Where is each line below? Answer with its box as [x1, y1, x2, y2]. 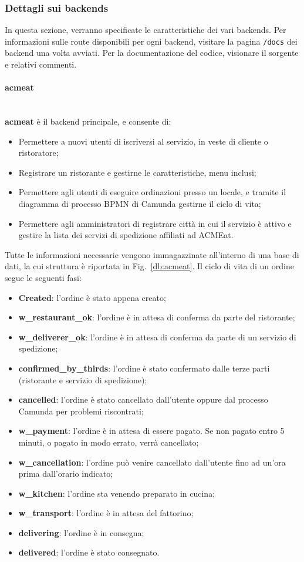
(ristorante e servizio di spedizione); [18, 373, 147, 386]
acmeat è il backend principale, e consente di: [5, 115, 171, 128]
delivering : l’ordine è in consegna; [18, 526, 144, 538]
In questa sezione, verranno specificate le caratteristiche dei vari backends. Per [5, 24, 286, 36]
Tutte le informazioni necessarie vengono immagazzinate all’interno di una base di [5, 248, 299, 260]
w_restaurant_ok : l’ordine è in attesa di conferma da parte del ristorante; [18, 311, 295, 323]
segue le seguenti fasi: [5, 271, 82, 283]
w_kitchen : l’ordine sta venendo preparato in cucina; [18, 487, 215, 499]
